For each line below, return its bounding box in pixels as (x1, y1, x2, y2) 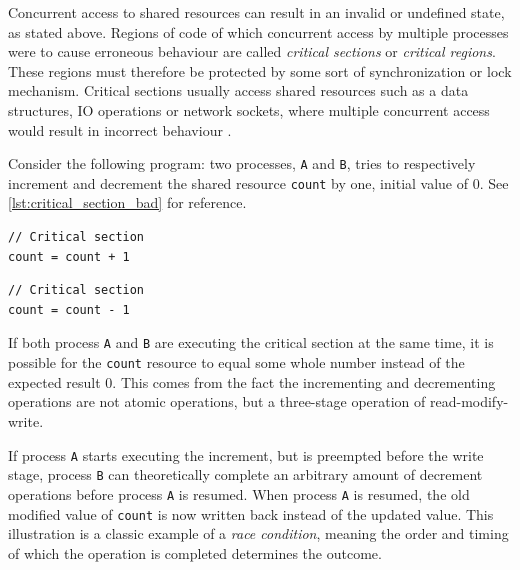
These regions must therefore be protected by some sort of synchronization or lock (8, 60, 512, 81)
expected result (8, 371, 101, 392)
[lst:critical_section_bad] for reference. (8, 192, 247, 213)
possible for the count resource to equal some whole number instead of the (8, 352, 465, 373)
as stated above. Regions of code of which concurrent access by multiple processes (8, 21, 509, 42)
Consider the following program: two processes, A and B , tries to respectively (8, 153, 476, 174)
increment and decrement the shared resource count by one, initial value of (8, 172, 469, 193)
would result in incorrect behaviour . (8, 119, 232, 140)
